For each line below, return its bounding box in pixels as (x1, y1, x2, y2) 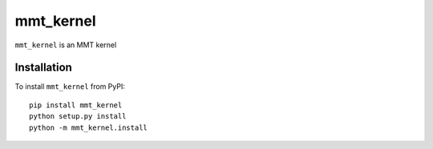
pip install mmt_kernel (29, 100, 123, 110)
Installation (14, 61, 72, 74)
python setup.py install (29, 112, 127, 121)
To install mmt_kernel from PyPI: (14, 82, 126, 91)
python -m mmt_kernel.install (29, 123, 148, 132)
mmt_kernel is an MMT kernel (14, 40, 117, 50)
